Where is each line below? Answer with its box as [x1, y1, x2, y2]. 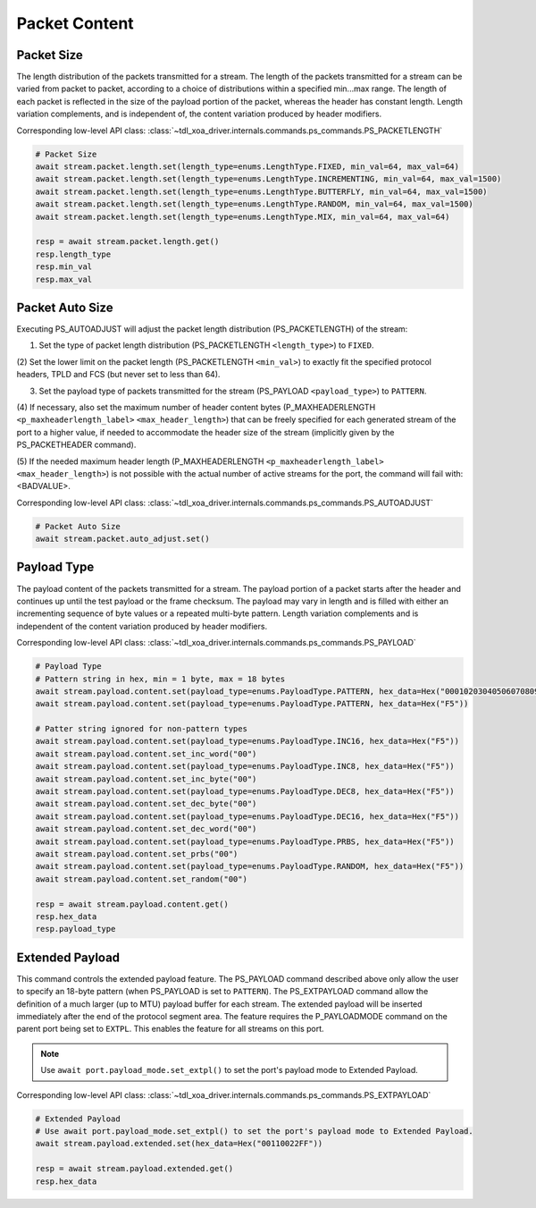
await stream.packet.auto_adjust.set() [35, 534, 210, 545]
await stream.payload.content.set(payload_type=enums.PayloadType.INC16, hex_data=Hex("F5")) [35, 736, 460, 747]
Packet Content [16, 13, 134, 33]
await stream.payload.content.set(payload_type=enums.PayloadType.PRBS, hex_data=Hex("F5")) [35, 836, 455, 847]
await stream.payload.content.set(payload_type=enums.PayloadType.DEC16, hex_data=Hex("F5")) [35, 811, 460, 822]
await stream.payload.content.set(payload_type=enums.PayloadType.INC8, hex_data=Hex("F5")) [35, 761, 455, 772]
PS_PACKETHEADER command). [16, 439, 137, 451]
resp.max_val [35, 274, 93, 284]
